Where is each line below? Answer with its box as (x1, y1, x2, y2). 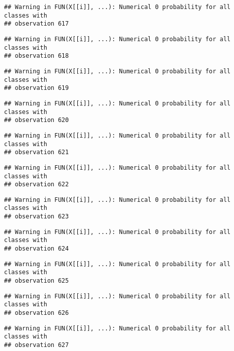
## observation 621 (4, 149, 69, 156)
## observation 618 (4, 52, 69, 60)
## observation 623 (4, 213, 69, 220)
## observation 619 (4, 84, 69, 92)
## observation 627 (4, 341, 69, 348)
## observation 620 (4, 116, 69, 124)
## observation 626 (4, 309, 69, 317)
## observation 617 (4, 20, 69, 28)
